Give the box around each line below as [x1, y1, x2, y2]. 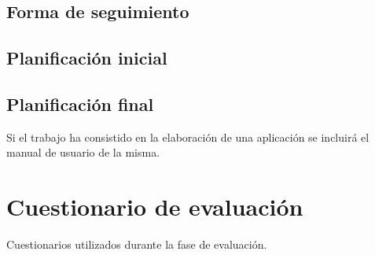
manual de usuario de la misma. [6, 144, 160, 161]
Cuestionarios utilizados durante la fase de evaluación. [6, 236, 267, 253]
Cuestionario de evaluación [6, 190, 303, 223]
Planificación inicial [6, 46, 167, 70]
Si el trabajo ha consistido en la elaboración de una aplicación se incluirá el [6, 128, 369, 145]
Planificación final [6, 91, 154, 116]
